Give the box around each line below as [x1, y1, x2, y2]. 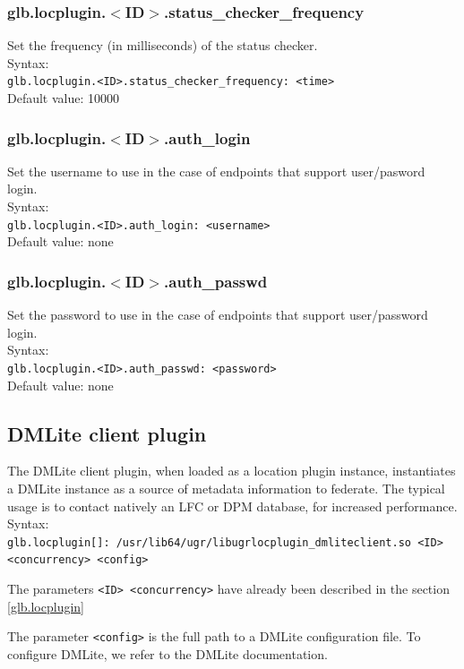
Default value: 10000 [7, 89, 120, 107]
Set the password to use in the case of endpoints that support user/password [7, 305, 428, 324]
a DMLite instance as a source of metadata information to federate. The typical [7, 478, 445, 497]
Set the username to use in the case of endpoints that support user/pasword [7, 161, 425, 180]
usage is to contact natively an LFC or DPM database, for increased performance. [7, 496, 458, 515]
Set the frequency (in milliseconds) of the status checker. [7, 36, 318, 55]
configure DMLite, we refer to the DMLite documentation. [7, 644, 328, 663]
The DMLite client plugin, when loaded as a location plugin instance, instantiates [7, 461, 456, 480]
